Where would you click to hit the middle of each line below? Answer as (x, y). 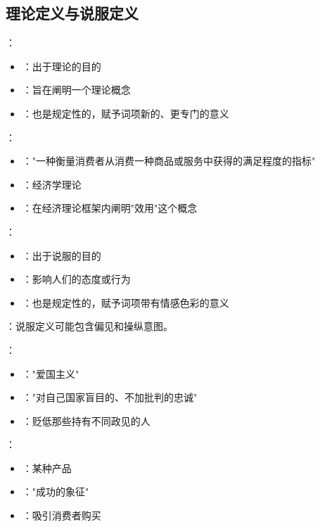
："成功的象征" (56, 491)
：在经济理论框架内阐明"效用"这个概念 (110, 208)
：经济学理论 (52, 184)
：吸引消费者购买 (62, 515)
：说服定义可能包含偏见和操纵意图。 (89, 326)
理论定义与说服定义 (72, 13)
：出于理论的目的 (62, 66)
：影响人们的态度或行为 (76, 279)
